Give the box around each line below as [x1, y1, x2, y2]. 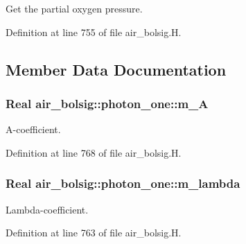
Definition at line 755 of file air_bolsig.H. [6, 24, 182, 39]
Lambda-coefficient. [6, 202, 89, 216]
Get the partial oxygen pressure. [6, 1, 143, 15]
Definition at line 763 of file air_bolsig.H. [6, 225, 182, 240]
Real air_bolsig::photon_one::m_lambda [6, 175, 240, 192]
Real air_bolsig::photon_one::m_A [6, 94, 209, 112]
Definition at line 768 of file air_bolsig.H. [6, 145, 182, 159]
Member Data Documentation [6, 58, 227, 80]
